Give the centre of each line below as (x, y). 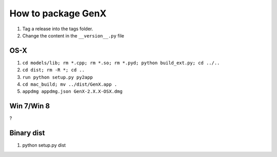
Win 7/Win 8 (30, 106)
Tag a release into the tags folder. (58, 29)
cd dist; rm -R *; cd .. (53, 70)
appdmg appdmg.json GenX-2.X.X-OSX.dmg (72, 92)
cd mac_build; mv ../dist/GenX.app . (70, 84)
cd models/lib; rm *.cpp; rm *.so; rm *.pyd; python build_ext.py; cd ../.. (121, 63)
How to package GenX (58, 13)
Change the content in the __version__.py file (73, 35)
